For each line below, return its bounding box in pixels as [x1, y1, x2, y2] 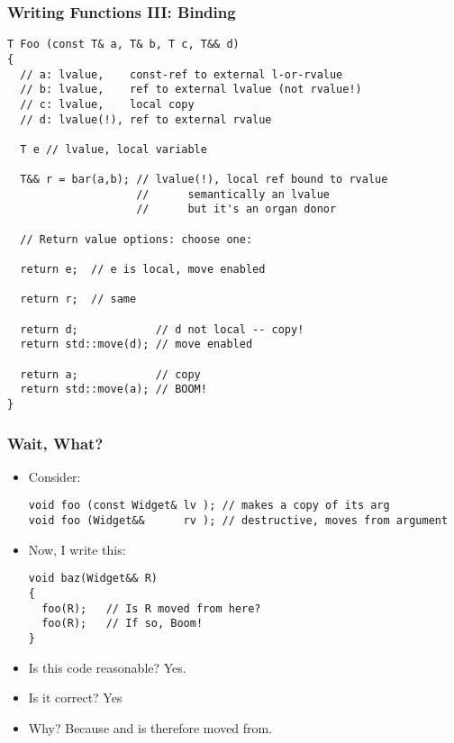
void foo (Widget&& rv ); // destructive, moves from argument [28, 514, 449, 528]
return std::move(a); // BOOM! [20, 383, 207, 396]
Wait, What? [7, 431, 104, 454]
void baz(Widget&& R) [28, 572, 158, 585]
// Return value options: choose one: [20, 232, 253, 246]
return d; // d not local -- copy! [20, 322, 304, 336]
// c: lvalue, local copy [20, 97, 195, 111]
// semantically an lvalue [136, 187, 330, 201]
